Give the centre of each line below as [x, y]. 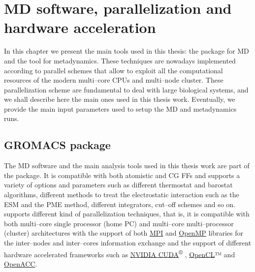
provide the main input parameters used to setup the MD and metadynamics [120, 108]
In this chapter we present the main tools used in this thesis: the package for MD [127, 51]
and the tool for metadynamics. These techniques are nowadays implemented [120, 60]
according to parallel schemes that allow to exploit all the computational [113, 70]
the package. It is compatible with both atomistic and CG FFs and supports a [122, 175]
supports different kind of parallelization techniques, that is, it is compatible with [127, 214]
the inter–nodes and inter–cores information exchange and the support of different [128, 243]
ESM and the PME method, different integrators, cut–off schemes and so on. [120, 204]
